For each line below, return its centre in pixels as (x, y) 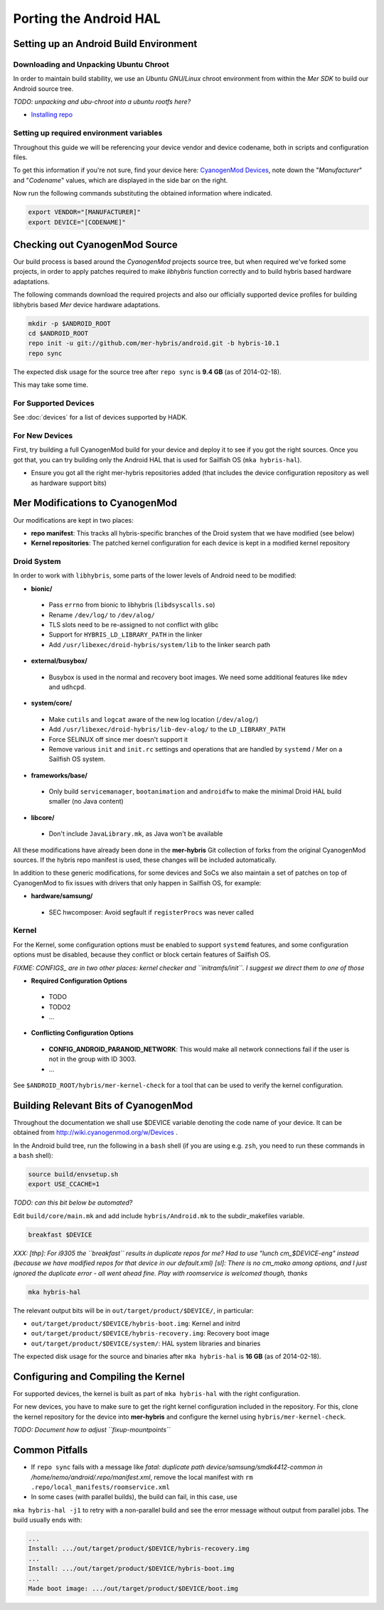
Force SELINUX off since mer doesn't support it (118, 739)
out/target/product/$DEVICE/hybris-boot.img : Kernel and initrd (136, 1323)
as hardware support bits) (69, 483)
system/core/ (52, 703)
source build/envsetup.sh (73, 1174)
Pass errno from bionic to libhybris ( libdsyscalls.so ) (132, 605)
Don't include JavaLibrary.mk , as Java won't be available (136, 834)
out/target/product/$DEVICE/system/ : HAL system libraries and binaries (146, 1343)
